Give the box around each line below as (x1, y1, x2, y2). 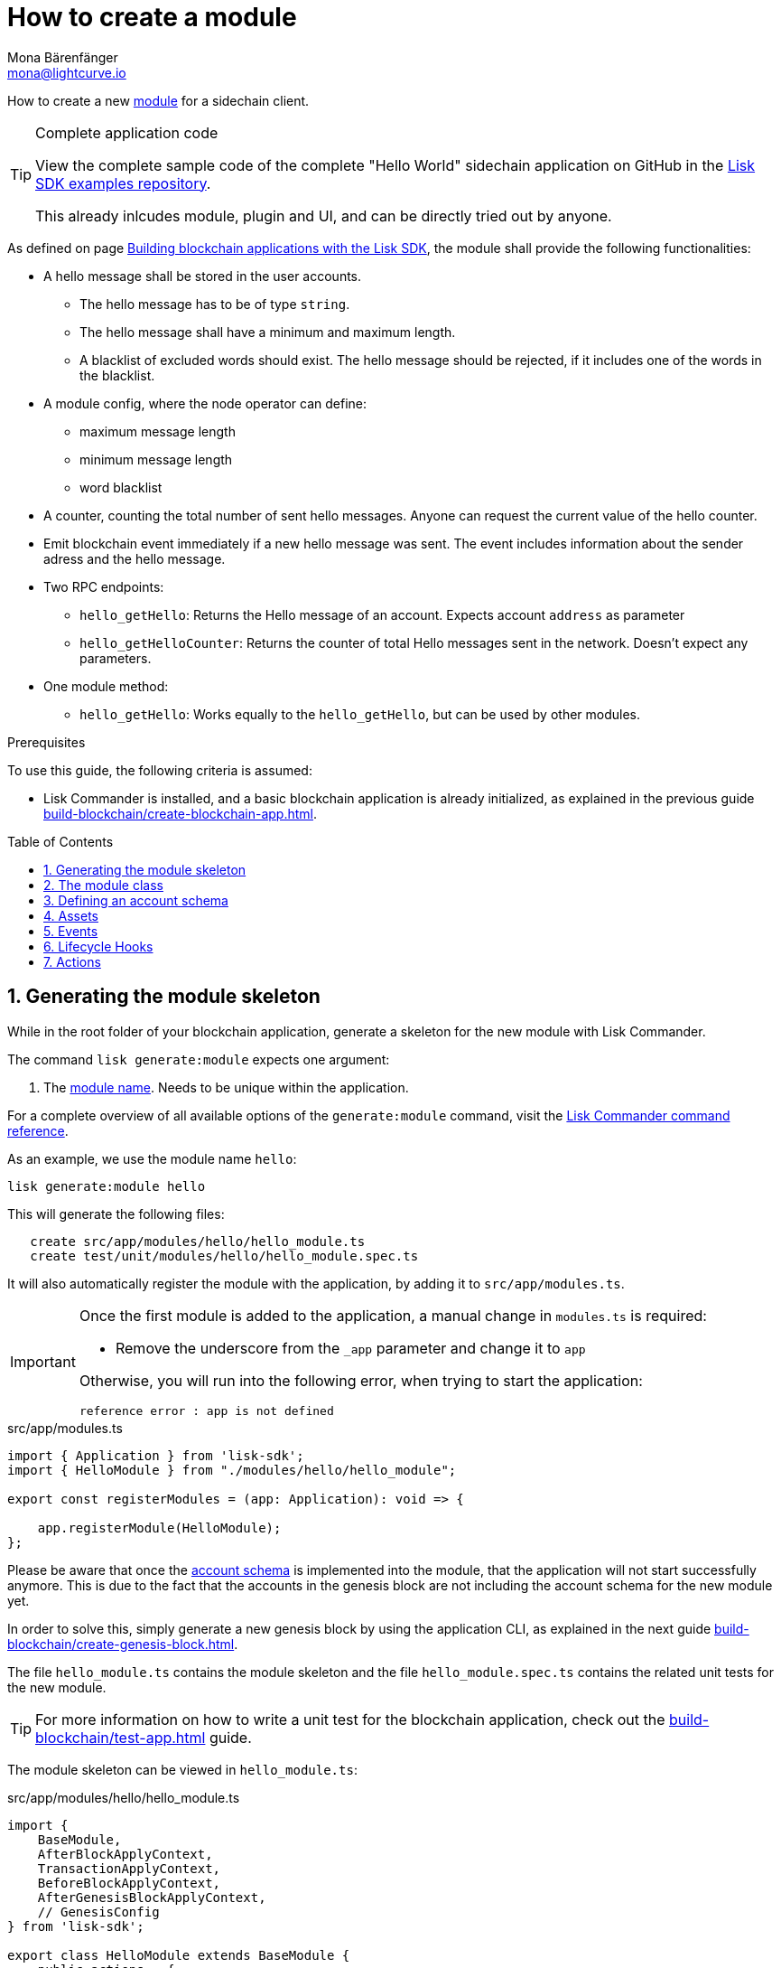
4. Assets (43, 907, 98, 923)
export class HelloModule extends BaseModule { (7, 1947, 350, 1963)
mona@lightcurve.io (7, 64, 126, 80)
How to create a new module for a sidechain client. (7, 92, 310, 108)
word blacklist (79, 479, 163, 495)
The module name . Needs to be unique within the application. (43, 1079, 409, 1095)
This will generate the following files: (7, 1205, 225, 1222)
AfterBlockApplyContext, (37, 1846, 213, 1861)
